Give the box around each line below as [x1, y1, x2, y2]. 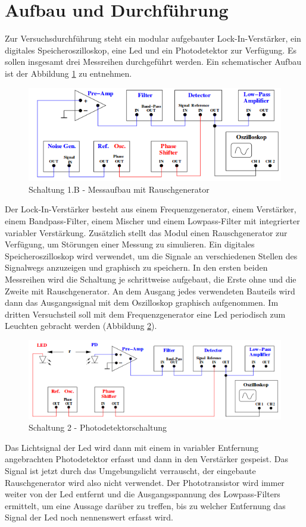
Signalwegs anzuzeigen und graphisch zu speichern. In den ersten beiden [5, 261, 268, 274]
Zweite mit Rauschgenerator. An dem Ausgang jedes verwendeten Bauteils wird [5, 284, 295, 297]
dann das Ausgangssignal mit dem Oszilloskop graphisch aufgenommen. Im [5, 296, 279, 309]
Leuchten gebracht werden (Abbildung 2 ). [5, 319, 157, 332]
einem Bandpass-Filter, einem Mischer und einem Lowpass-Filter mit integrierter [5, 214, 300, 227]
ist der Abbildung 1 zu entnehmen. [5, 67, 132, 79]
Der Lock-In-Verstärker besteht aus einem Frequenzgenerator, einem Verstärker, [5, 203, 296, 215]
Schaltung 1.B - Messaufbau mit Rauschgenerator [29, 183, 210, 195]
